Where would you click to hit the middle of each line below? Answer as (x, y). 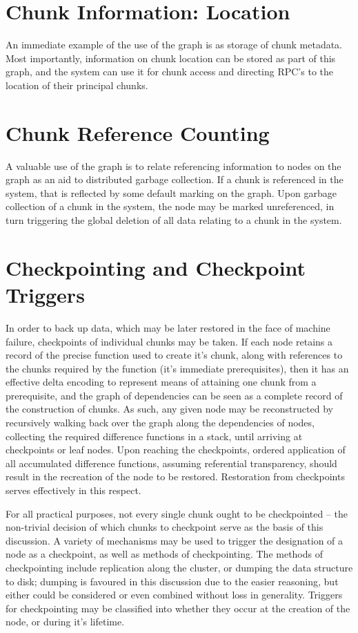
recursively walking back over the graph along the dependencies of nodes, (160, 423)
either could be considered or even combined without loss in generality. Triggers (174, 595)
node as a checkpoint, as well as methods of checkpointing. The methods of (165, 554)
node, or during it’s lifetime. (65, 622)
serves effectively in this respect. (73, 490)
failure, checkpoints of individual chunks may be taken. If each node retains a (169, 341)
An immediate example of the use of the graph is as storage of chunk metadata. (174, 45)
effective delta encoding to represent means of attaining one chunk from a (161, 382)
